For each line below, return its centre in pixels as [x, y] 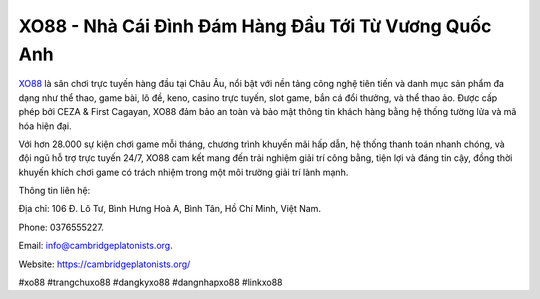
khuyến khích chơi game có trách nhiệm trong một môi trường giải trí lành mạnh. [183, 172]
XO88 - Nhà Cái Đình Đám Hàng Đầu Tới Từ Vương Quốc [255, 26]
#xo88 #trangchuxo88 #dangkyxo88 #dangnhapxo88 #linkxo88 [150, 282]
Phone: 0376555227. [61, 227]
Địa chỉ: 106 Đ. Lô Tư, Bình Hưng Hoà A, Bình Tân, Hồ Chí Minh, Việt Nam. [170, 209]
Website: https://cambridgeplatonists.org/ [104, 264]
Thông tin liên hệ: [54, 191]
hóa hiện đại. [45, 126]
